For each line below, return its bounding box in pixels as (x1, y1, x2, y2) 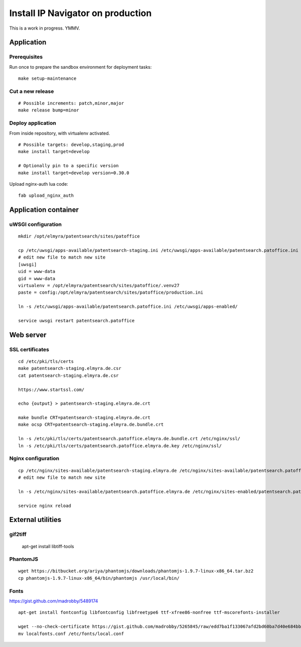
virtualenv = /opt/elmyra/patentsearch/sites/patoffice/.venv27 (18, 283, 180, 289)
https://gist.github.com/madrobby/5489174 (9, 598, 98, 604)
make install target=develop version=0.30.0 (18, 170, 130, 176)
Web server (9, 330, 47, 339)
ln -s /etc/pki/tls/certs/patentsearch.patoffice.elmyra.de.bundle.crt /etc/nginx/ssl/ (18, 436, 241, 442)
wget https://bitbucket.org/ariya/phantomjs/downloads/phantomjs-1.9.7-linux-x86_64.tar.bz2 (18, 568, 254, 574)
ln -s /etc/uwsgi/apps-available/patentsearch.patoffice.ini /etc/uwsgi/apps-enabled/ (18, 304, 238, 310)
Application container (9, 206, 79, 214)
